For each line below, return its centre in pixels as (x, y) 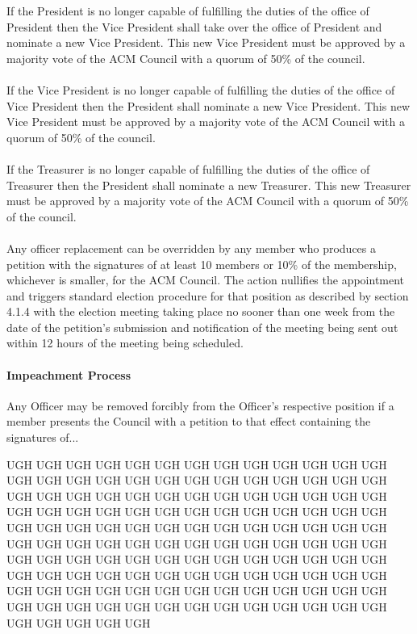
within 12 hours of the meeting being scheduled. (125, 343)
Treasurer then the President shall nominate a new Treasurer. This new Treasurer (209, 185)
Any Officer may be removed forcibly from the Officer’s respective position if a (200, 405)
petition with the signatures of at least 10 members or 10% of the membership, (202, 264)
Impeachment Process (69, 374)
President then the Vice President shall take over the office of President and (194, 26)
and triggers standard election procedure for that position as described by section (208, 295)
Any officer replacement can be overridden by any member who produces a (191, 248)
